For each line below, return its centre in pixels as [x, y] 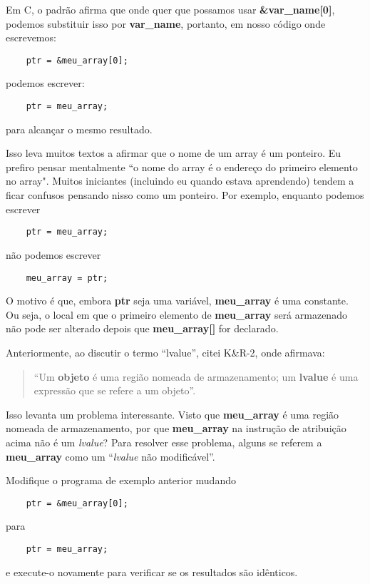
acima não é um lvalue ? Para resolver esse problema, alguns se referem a [164, 442]
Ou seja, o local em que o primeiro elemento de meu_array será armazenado [176, 314]
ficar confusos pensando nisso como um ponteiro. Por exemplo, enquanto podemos [185, 195]
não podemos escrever [53, 254]
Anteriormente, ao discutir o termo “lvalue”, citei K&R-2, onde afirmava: [165, 352]
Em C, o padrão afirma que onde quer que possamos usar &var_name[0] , [170, 9]
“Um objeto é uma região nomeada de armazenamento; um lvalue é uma [196, 376]
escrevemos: [31, 37]
